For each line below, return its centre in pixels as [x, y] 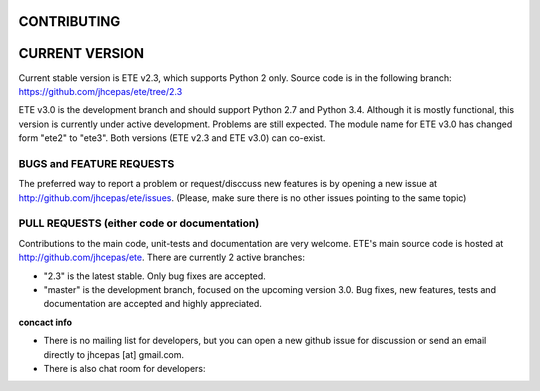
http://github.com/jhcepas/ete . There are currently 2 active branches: [161, 257]
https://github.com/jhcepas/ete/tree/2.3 [100, 91]
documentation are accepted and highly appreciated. [152, 304]
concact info [45, 322]
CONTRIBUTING [69, 21]
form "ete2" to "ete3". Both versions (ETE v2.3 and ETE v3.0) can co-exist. [172, 138]
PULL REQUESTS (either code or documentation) [139, 223]
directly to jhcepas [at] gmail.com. [114, 354]
